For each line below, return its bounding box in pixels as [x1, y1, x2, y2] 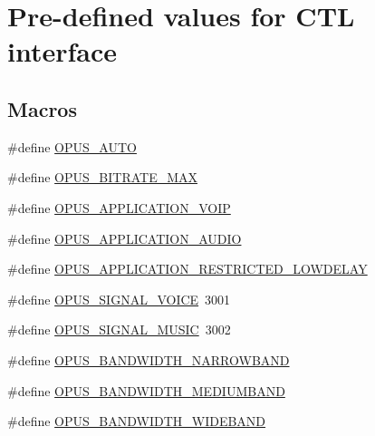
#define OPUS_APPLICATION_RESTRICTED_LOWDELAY [7, 259, 368, 278]
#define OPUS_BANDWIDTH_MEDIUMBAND [7, 381, 285, 400]
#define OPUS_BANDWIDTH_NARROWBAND [7, 350, 290, 369]
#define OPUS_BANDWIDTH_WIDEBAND [7, 412, 266, 431]
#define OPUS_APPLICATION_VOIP [7, 198, 231, 217]
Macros [7, 94, 77, 122]
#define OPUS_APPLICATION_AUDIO [7, 228, 242, 247]
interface [7, 33, 118, 70]
